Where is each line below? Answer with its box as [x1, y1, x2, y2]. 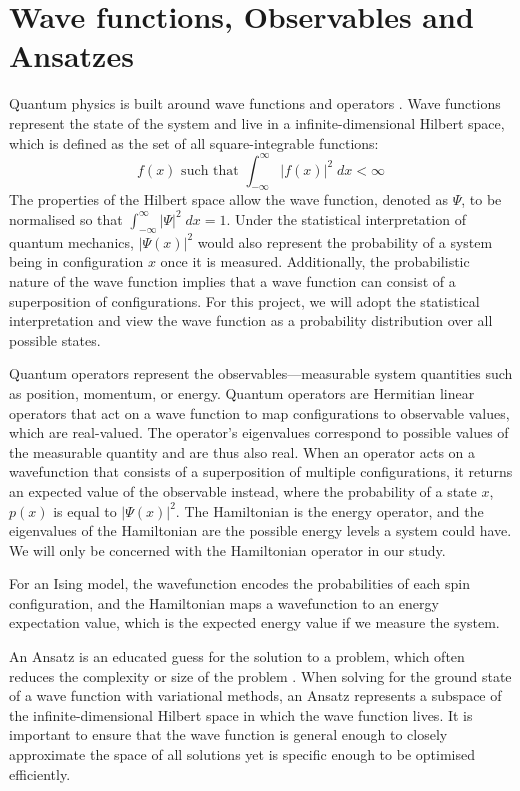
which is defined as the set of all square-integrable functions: [9, 132, 379, 153]
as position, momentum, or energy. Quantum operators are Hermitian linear [9, 382, 475, 403]
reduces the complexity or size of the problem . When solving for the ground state [9, 665, 512, 686]
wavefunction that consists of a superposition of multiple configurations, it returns [9, 461, 513, 482]
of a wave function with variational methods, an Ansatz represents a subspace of [9, 685, 502, 706]
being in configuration [9, 251, 144, 272]
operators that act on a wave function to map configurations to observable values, [9, 402, 510, 423]
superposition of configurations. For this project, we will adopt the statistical [9, 290, 480, 311]
